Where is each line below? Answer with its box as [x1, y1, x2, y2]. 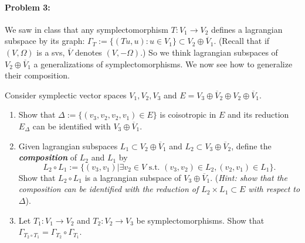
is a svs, [36, 46, 65, 58]
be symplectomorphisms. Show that [136, 214, 265, 226]
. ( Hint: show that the [210, 171, 287, 183]
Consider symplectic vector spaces [5, 88, 127, 101]
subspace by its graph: [5, 35, 85, 47]
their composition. [5, 69, 70, 81]
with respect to [248, 183, 300, 195]
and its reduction [228, 108, 289, 121]
